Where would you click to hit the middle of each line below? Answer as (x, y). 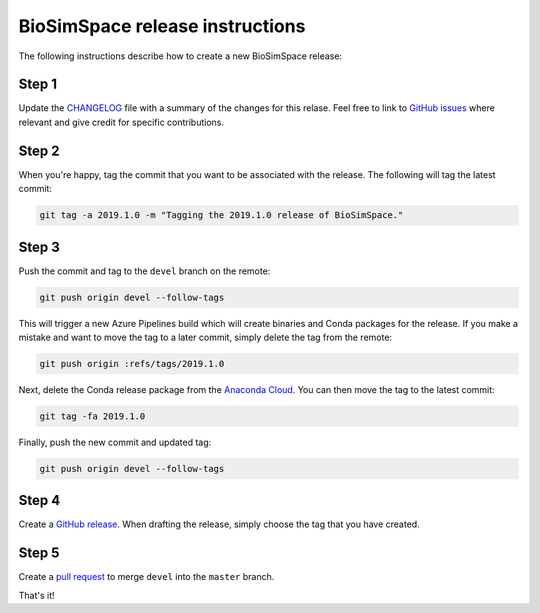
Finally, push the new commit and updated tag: (115, 442)
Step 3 (39, 246)
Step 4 (39, 500)
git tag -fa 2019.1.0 (92, 416)
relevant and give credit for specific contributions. (121, 122)
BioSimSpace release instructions (162, 26)
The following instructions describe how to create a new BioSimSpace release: (180, 56)
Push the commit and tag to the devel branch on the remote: (144, 271)
